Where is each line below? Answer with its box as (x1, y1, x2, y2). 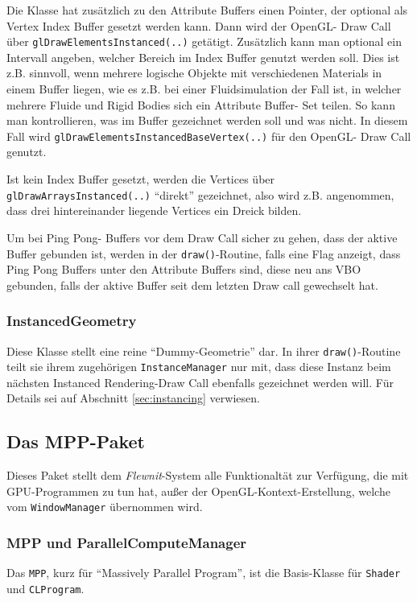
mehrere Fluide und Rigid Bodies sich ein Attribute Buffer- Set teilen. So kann (6, 96, 395, 113)
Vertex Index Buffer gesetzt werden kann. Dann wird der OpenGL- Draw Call (6, 17, 391, 34)
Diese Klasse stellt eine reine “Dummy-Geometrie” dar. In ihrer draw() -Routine (6, 342, 401, 359)
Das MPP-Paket (6, 429, 145, 454)
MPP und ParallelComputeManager (6, 533, 247, 553)
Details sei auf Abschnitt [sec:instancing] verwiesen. (6, 390, 260, 406)
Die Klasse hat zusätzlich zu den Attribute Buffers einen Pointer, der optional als (6, 2, 408, 18)
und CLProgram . (6, 579, 85, 596)
